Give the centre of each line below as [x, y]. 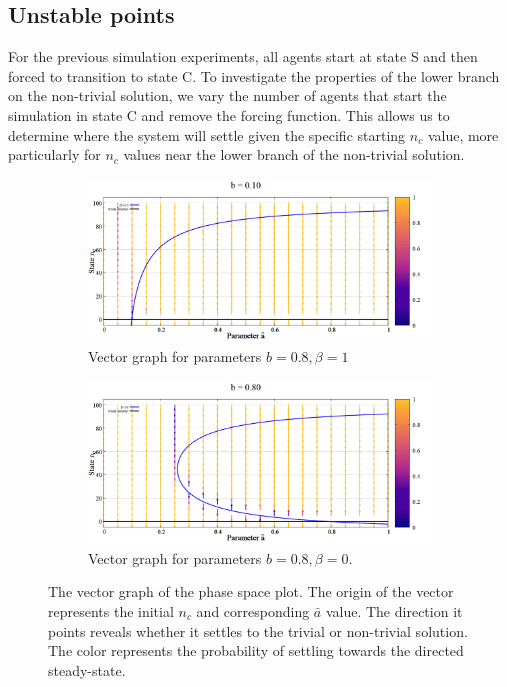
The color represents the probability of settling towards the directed [256, 650]
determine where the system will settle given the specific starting [207, 134]
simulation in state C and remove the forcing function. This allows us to [229, 114]
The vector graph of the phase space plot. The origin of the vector [251, 591]
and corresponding [253, 610]
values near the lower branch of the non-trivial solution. [294, 154]
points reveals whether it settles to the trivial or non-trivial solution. [258, 630]
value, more [463, 134]
